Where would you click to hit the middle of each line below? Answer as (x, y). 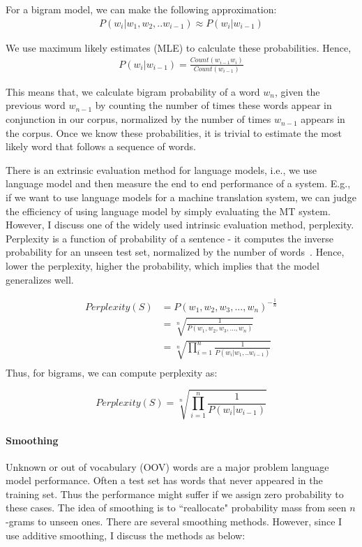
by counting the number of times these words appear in (213, 105)
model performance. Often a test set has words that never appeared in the (164, 480)
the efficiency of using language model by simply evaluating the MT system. (168, 211)
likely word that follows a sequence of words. (101, 146)
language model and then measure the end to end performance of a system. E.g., (178, 183)
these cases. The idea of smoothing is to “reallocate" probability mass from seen (176, 508)
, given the (297, 91)
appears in (323, 119)
